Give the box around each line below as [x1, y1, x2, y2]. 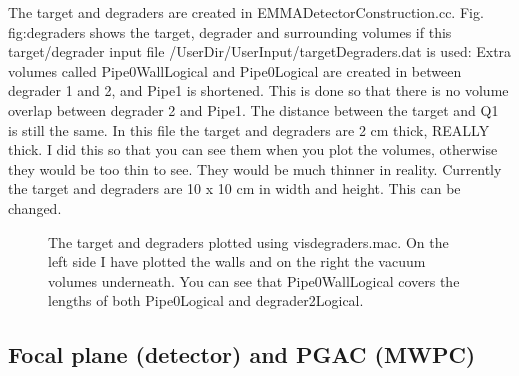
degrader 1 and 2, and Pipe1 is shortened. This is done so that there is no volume [8, 80, 509, 101]
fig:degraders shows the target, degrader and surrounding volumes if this [8, 21, 452, 42]
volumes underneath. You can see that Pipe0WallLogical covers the [48, 270, 460, 291]
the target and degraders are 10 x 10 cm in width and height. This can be [8, 178, 461, 199]
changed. [8, 197, 62, 218]
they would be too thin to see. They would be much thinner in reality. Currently [8, 158, 502, 179]
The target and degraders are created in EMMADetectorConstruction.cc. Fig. [8, 2, 484, 22]
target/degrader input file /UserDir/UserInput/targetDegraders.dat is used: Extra [8, 41, 512, 62]
